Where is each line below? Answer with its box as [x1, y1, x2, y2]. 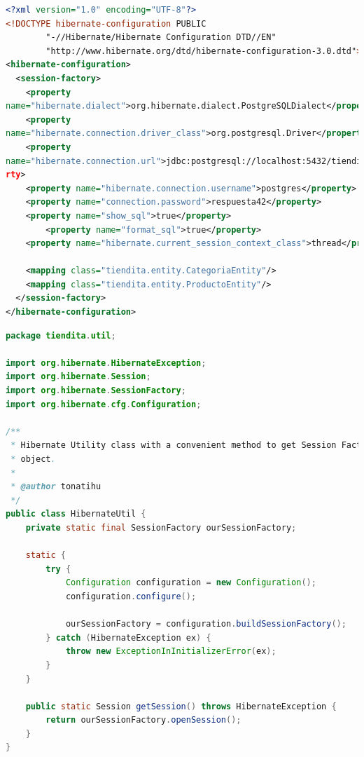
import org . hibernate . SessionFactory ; [6, 386, 186, 396]
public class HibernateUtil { [6, 509, 146, 519]
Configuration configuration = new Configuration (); [65, 578, 316, 588]
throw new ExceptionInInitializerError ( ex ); [65, 646, 276, 657]
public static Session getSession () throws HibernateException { [25, 701, 337, 711]
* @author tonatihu [10, 482, 101, 492]
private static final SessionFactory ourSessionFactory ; [25, 522, 297, 533]
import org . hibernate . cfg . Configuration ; [6, 399, 202, 409]
